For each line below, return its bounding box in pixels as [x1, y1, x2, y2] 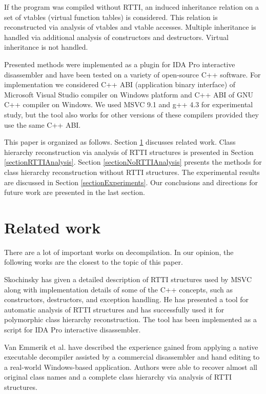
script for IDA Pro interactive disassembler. [4, 324, 141, 334]
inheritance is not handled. [4, 42, 88, 52]
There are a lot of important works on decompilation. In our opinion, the [4, 246, 234, 257]
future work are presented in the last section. [4, 187, 145, 198]
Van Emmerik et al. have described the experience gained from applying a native [4, 341, 258, 352]
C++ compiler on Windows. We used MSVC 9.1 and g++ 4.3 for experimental [4, 99, 253, 110]
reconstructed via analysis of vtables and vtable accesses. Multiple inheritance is [4, 22, 256, 32]
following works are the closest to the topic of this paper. [4, 257, 183, 267]
